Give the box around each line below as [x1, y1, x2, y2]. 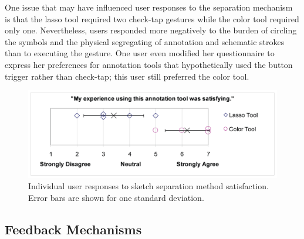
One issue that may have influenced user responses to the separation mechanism [5, 1, 293, 13]
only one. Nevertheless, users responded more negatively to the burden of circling [5, 24, 297, 36]
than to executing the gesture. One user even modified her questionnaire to [5, 47, 275, 59]
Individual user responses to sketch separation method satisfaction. [28, 180, 269, 192]
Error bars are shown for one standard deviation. [28, 191, 204, 203]
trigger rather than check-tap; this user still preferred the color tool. [5, 70, 249, 82]
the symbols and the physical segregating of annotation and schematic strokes [5, 35, 285, 47]
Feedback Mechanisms [5, 220, 142, 238]
